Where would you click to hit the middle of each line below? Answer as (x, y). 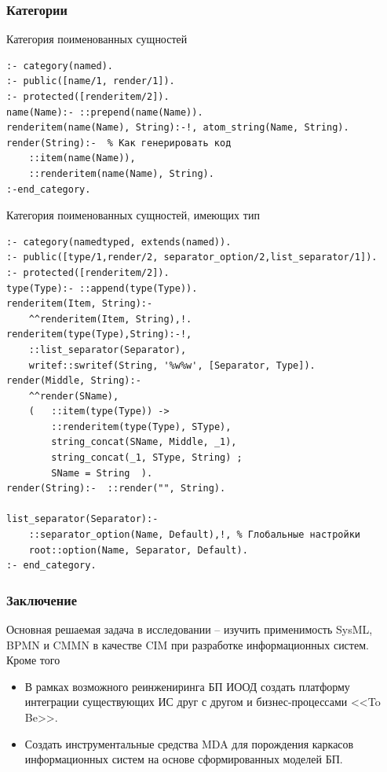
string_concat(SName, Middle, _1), (144, 442)
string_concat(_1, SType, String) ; (147, 458)
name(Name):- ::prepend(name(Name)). (105, 112)
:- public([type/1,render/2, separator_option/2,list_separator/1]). (192, 257)
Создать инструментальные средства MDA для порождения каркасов (189, 743)
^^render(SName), (74, 396)
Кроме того (33, 660)
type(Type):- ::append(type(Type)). (102, 288)
